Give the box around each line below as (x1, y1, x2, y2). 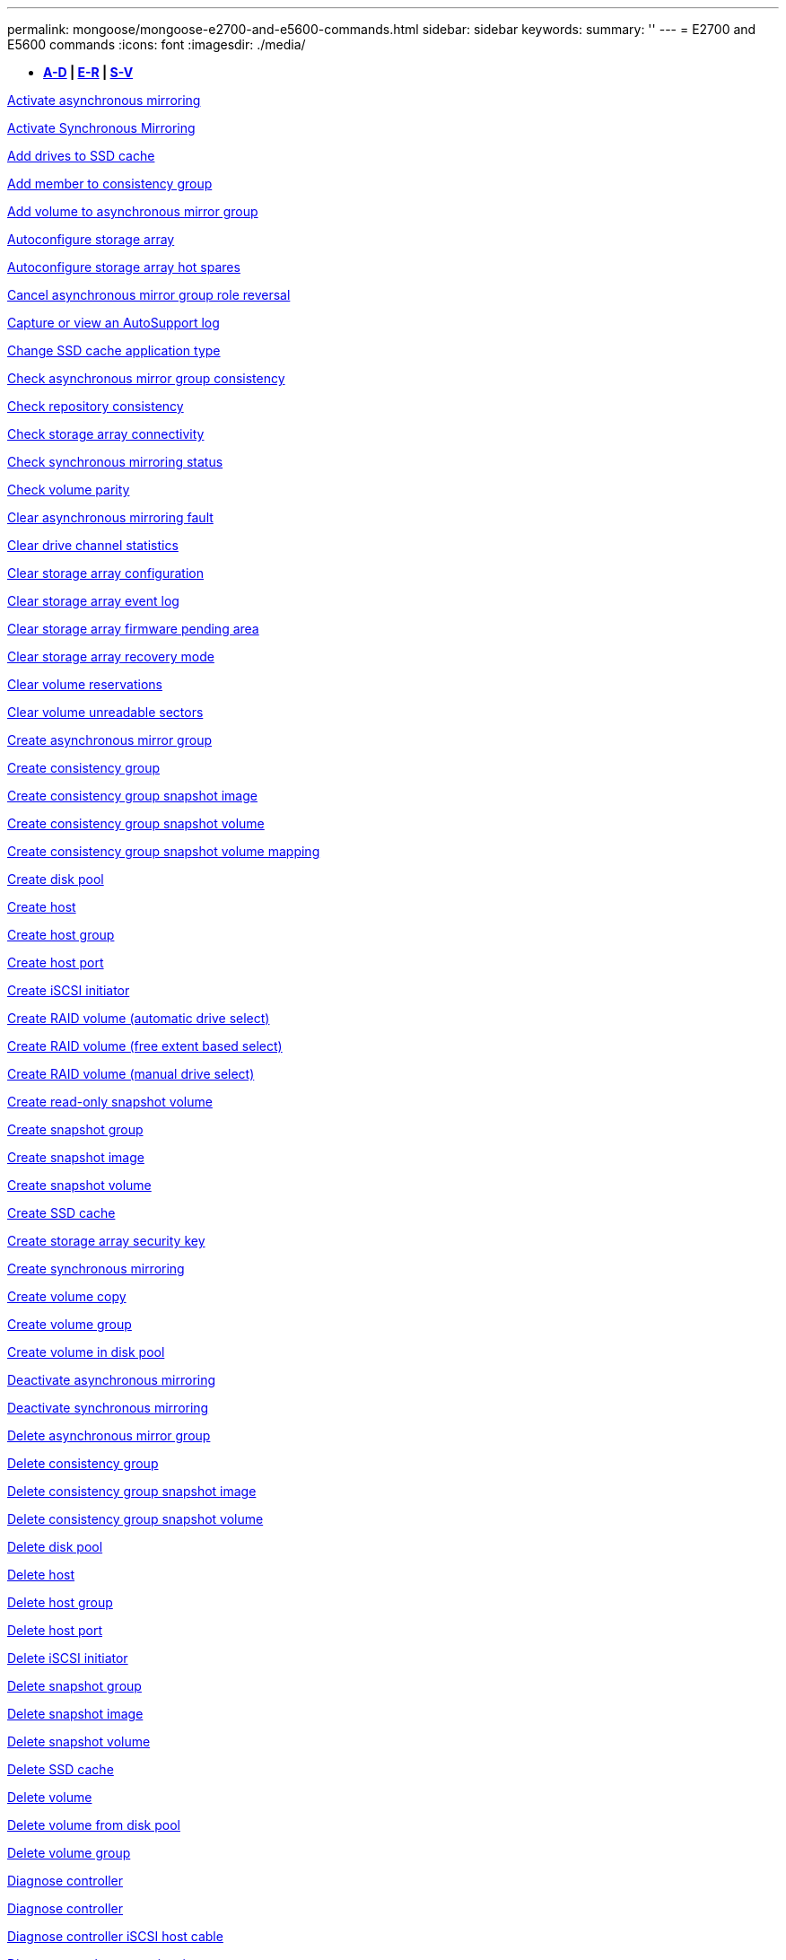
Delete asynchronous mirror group (7, 1428, 211, 1443)
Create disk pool (7, 871, 104, 887)
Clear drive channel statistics (7, 538, 179, 553)
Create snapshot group (7, 1122, 144, 1137)
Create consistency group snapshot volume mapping (7, 844, 320, 859)
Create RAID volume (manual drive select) (7, 1066, 255, 1081)
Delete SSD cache (7, 1762, 114, 1777)
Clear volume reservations (7, 677, 162, 692)
